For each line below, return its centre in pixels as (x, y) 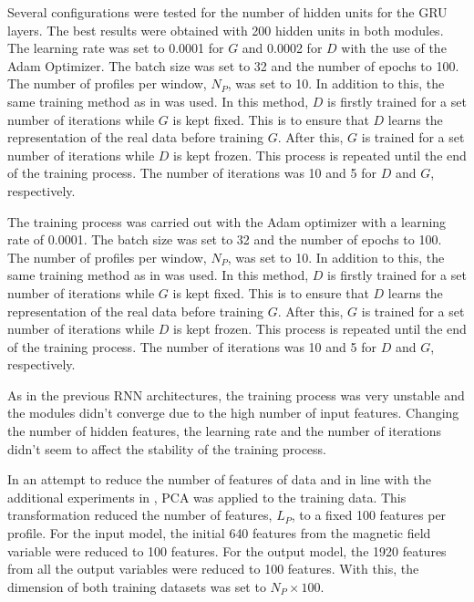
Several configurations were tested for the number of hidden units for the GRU (227, 12)
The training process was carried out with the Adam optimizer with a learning (227, 221)
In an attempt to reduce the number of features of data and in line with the (219, 479)
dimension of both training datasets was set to (137, 586)
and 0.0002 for (282, 48)
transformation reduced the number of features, (140, 515)
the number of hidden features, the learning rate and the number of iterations (225, 431)
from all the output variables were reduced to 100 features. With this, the (213, 569)
